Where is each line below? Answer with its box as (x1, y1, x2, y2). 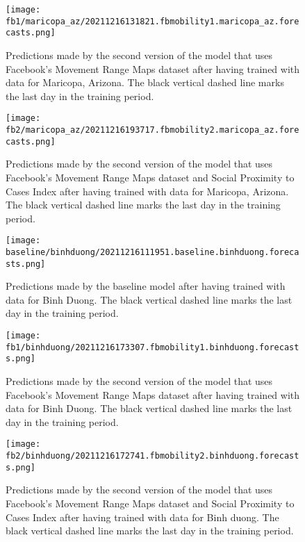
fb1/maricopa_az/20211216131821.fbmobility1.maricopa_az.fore (6, 16, 299, 26)
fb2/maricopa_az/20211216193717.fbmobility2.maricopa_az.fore (6, 125, 299, 135)
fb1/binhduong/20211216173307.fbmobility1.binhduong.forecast (6, 342, 299, 352)
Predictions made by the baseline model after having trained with (6, 279, 286, 293)
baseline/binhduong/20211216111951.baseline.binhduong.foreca (6, 247, 299, 257)
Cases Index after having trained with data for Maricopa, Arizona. (6, 183, 289, 198)
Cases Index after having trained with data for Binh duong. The (6, 509, 279, 524)
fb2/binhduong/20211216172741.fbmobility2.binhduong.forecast (6, 451, 299, 461)
